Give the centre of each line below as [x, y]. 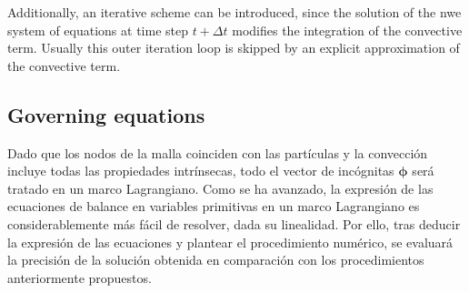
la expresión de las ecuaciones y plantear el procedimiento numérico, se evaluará [230, 242]
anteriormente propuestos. [80, 277]
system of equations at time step [98, 30]
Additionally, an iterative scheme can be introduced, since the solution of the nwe [234, 12]
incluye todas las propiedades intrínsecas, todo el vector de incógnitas [201, 171]
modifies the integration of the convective [347, 30]
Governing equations [106, 114]
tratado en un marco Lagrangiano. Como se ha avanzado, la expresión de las [220, 188]
